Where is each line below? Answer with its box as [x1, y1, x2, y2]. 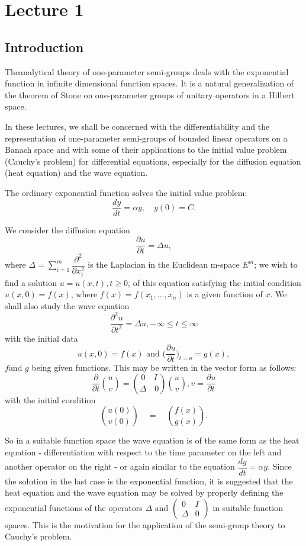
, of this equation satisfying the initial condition [128, 276, 301, 288]
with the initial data [5, 332, 78, 344]
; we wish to [254, 258, 298, 271]
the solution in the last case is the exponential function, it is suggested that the [5, 474, 293, 487]
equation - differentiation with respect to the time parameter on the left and [5, 446, 282, 458]
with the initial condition [5, 393, 96, 406]
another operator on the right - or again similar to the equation [5, 460, 235, 473]
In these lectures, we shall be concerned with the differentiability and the [5, 120, 270, 132]
